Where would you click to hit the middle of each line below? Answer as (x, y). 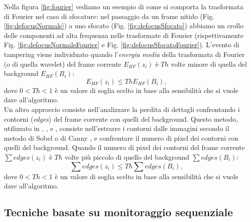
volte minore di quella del (209, 64)
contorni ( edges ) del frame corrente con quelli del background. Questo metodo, (121, 119)
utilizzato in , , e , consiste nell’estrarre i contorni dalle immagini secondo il (117, 128)
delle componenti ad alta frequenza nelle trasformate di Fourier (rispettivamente (124, 35)
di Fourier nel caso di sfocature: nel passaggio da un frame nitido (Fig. (109, 16)
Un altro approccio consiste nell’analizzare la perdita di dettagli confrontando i (122, 109)
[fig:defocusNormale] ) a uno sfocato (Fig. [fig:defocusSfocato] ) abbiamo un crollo (124, 26)
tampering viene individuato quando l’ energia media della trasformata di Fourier (124, 54)
